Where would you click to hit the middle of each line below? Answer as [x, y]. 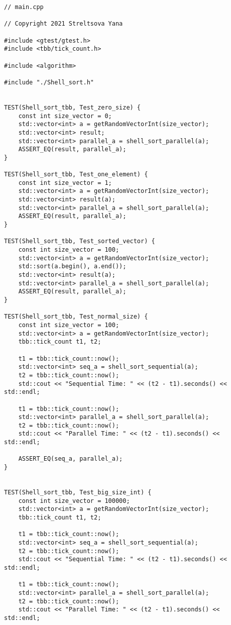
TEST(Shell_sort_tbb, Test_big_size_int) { [78, 493]
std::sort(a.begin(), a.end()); [72, 267]
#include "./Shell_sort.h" [49, 82]
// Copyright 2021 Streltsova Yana [64, 24]
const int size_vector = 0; [65, 116]
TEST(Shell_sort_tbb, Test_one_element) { [76, 175]
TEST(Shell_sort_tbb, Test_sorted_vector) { [80, 241]
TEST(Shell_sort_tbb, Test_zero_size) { [73, 107]
